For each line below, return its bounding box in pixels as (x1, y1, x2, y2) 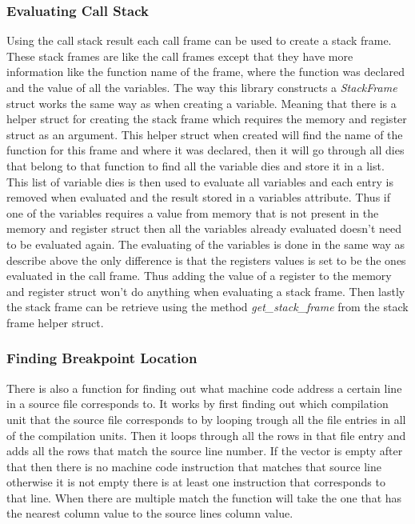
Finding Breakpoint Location (6, 348, 198, 368)
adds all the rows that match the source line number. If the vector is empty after (6, 442, 403, 459)
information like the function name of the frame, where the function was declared (6, 63, 405, 80)
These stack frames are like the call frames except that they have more (6, 47, 353, 64)
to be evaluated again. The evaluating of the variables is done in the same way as (6, 235, 405, 252)
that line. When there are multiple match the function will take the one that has (6, 489, 402, 506)
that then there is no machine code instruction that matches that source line (6, 458, 382, 474)
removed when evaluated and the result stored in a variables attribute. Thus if (6, 189, 391, 206)
